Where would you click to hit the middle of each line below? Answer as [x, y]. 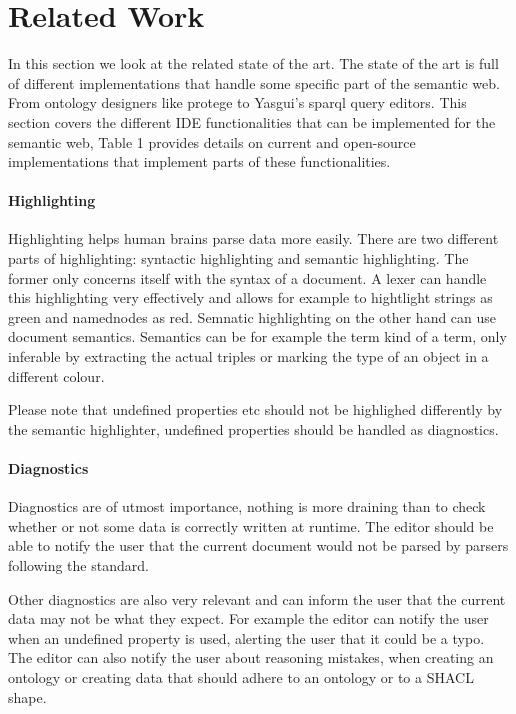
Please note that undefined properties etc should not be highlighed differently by [255, 409]
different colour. [56, 375]
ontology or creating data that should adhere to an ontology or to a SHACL [241, 676]
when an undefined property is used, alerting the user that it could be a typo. [246, 637]
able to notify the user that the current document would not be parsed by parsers [258, 545]
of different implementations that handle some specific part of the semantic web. [254, 82]
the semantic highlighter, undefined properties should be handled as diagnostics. [253, 428]
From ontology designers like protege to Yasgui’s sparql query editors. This [237, 102]
